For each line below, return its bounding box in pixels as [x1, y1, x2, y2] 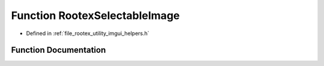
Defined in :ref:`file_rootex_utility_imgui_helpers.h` [26, 30, 149, 37]
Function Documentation [11, 45, 106, 55]
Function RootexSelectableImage [11, 9, 180, 22]
